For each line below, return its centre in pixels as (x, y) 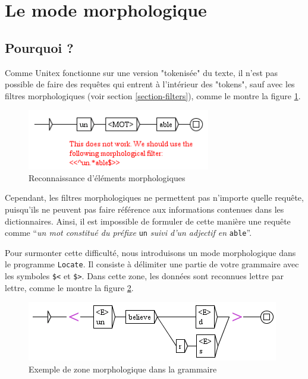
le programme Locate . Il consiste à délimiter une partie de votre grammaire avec (152, 264)
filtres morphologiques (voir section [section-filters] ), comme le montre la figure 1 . (153, 95)
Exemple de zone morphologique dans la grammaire (123, 369)
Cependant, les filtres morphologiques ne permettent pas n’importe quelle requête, (154, 198)
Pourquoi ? (39, 47)
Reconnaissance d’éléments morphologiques (107, 177)
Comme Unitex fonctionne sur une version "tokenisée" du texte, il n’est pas (141, 72)
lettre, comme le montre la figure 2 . (69, 287)
